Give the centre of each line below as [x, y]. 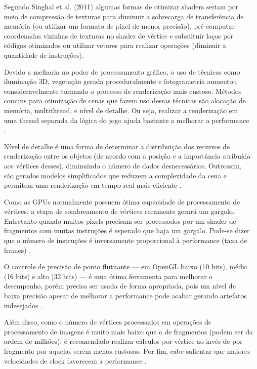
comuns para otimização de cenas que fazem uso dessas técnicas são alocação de [125, 101]
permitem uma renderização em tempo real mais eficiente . [93, 185]
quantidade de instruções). [44, 55]
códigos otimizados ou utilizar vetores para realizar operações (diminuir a [115, 45]
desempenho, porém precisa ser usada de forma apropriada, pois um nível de [120, 286]
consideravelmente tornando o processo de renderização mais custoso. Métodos [123, 91]
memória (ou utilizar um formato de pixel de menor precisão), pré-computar [120, 26]
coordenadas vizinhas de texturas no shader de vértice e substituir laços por [119, 35]
